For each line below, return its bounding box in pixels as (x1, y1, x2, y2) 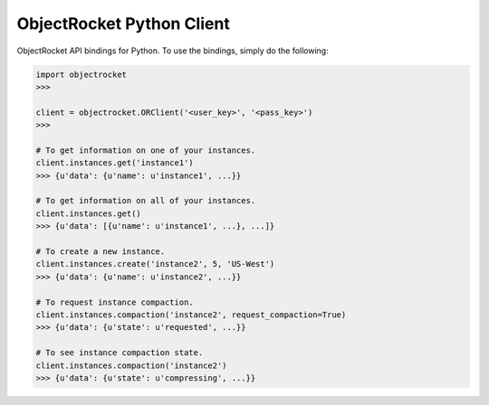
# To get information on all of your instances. (35, 195, 256, 206)
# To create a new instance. (35, 247, 166, 257)
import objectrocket (35, 69, 127, 80)
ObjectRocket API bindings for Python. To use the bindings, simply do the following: (16, 45, 330, 56)
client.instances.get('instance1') (35, 158, 194, 168)
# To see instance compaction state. (35, 348, 204, 358)
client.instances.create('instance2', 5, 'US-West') (35, 259, 275, 269)
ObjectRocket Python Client (16, 14, 230, 33)
